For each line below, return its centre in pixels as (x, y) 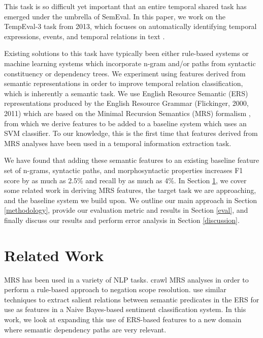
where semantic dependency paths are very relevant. (85, 329)
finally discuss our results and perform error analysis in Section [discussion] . (122, 220)
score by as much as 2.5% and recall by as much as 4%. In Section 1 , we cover (125, 180)
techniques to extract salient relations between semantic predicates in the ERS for (132, 299)
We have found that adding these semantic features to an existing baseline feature (132, 160)
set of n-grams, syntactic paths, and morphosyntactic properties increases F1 (124, 170)
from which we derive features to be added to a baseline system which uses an (125, 123)
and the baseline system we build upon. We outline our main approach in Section (131, 200)
